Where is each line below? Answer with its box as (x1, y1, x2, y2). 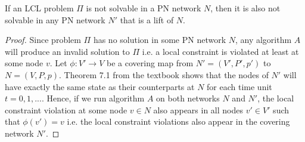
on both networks (156, 92, 220, 104)
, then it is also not (210, 2, 281, 14)
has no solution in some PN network (93, 33, 226, 46)
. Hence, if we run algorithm (41, 92, 145, 104)
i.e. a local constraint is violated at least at (142, 45, 299, 57)
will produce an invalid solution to (5, 45, 130, 57)
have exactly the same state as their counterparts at (5, 80, 195, 92)
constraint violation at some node (5, 103, 127, 116)
